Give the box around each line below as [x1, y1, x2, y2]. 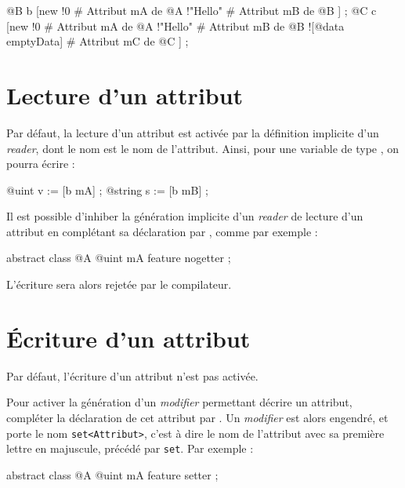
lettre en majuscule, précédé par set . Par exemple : [6, 440, 254, 457]
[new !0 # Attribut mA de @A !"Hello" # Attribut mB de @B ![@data [6, 17, 345, 34]
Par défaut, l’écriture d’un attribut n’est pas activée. [6, 367, 259, 384]
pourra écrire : [6, 155, 75, 172]
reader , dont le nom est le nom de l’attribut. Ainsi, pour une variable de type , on [6, 140, 400, 156]
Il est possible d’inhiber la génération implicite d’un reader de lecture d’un [6, 208, 363, 224]
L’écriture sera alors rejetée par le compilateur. [6, 276, 232, 293]
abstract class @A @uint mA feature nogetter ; [6, 249, 231, 266]
